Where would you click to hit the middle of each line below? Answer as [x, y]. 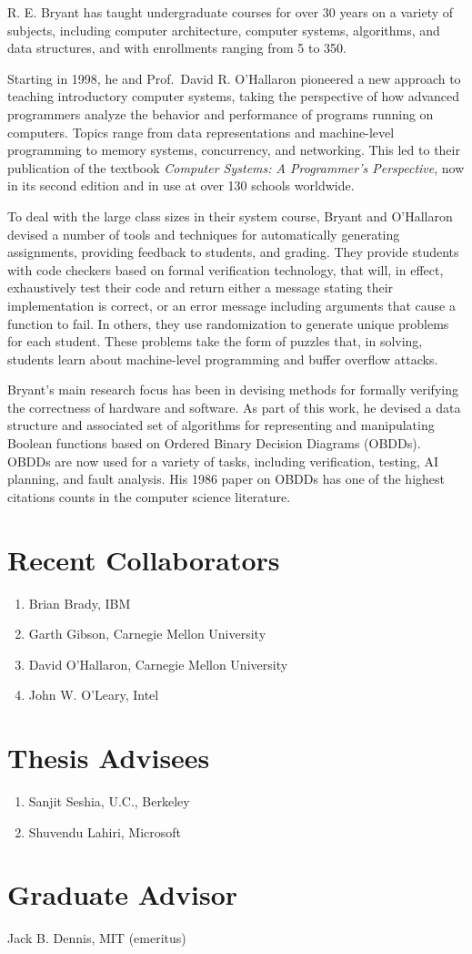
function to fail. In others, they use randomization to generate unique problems [228, 323]
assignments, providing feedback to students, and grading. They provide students [233, 252]
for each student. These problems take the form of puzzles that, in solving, [215, 341]
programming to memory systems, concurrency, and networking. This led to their [234, 150]
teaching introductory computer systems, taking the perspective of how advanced [234, 96]
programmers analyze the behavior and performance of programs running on [221, 113]
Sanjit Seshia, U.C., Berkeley [109, 801]
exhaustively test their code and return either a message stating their [201, 287]
